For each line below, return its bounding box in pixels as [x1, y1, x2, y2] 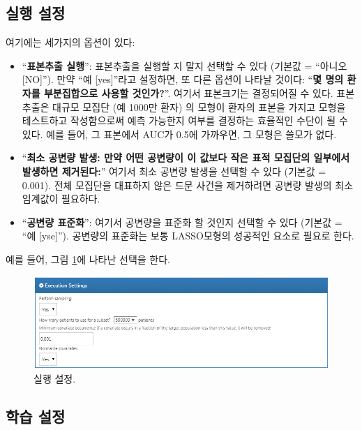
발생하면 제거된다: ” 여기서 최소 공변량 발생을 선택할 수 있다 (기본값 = [22, 163, 326, 178]
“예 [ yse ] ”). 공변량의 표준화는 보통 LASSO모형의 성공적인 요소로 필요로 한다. [22, 228, 354, 243]
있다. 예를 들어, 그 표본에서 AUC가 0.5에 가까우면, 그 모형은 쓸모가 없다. [22, 126, 337, 141]
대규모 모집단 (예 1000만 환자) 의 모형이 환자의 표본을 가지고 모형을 [52, 99, 346, 114]
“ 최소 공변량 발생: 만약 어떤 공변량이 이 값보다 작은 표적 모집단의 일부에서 [22, 150, 350, 165]
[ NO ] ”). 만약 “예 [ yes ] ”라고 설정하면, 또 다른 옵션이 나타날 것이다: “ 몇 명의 [22, 72, 344, 87]
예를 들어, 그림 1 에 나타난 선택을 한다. [6, 251, 170, 266]
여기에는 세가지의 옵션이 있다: [6, 35, 135, 50]
